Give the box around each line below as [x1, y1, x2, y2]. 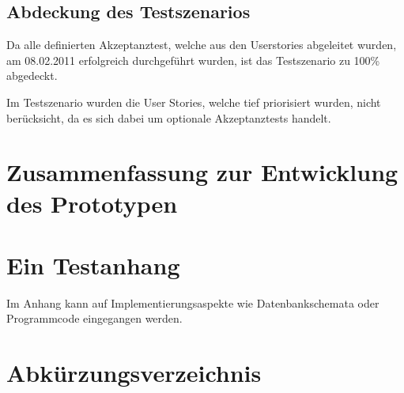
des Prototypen [6, 187, 178, 219]
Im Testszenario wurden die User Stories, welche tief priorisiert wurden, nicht [6, 93, 381, 110]
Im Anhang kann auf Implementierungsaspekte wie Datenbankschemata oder [6, 294, 379, 311]
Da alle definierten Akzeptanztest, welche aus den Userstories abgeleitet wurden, [6, 36, 397, 53]
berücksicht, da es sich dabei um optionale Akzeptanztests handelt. [6, 109, 331, 126]
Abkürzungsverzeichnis [6, 357, 262, 389]
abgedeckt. [6, 67, 58, 84]
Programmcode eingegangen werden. [6, 310, 183, 327]
